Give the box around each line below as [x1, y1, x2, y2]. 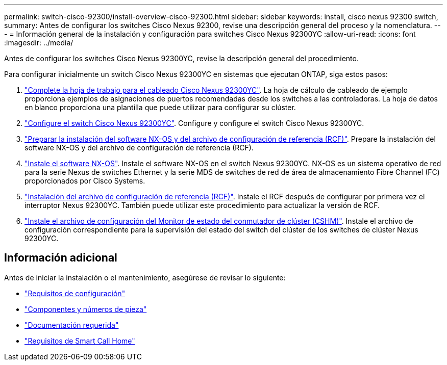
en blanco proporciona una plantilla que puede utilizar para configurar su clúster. [24, 103, 296, 112]
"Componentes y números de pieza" [24, 304, 147, 314]
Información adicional [4, 251, 117, 265]
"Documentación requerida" [24, 320, 119, 329]
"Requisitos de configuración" [24, 289, 126, 298]
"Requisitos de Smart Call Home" [24, 336, 135, 345]
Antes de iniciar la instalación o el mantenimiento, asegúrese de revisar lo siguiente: [4, 273, 286, 282]
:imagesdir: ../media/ [4, 38, 73, 47]
